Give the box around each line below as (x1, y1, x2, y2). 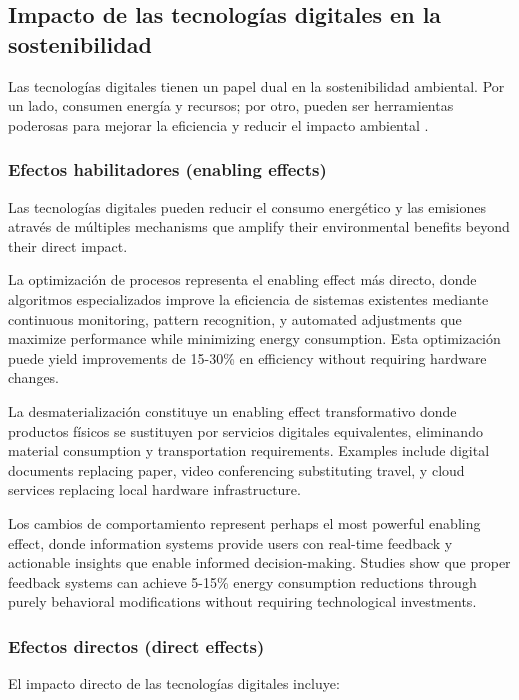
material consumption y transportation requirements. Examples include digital (8, 440, 490, 461)
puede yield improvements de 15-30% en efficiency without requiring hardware (8, 347, 487, 368)
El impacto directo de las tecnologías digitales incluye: (8, 673, 340, 694)
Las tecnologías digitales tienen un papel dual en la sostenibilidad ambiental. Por (8, 75, 505, 96)
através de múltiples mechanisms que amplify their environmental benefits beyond (8, 216, 510, 237)
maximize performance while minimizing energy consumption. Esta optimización (8, 328, 501, 349)
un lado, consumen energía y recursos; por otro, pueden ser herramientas (8, 95, 454, 116)
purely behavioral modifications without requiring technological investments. (8, 591, 477, 612)
